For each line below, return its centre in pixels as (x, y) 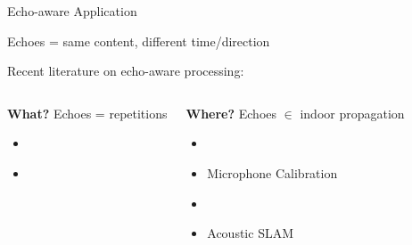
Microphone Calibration (272, 172)
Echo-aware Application (72, 11)
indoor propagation (352, 113)
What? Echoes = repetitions (87, 113)
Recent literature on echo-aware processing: (126, 71)
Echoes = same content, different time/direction (139, 41)
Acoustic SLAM (251, 233)
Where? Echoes (231, 113)
